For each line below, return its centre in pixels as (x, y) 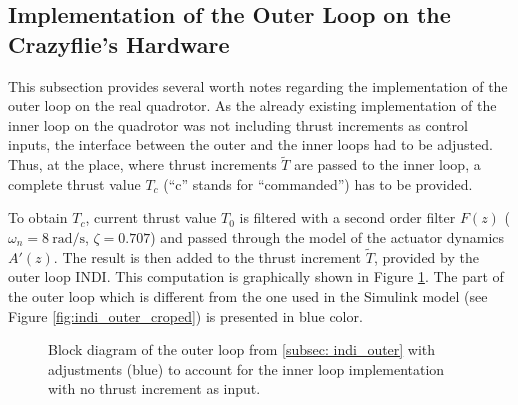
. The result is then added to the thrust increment (207, 256)
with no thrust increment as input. (154, 388)
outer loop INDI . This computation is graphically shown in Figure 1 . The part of (256, 276)
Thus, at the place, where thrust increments (142, 164)
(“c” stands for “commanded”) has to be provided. (318, 183)
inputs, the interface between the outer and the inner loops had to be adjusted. (250, 144)
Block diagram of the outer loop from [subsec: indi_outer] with (242, 349)
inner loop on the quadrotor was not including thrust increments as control (238, 124)
